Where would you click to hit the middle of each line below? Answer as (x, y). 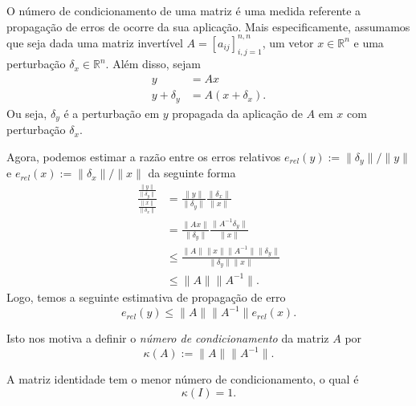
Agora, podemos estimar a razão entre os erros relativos (144, 156)
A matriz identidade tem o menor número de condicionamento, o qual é (183, 379)
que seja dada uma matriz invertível (95, 42)
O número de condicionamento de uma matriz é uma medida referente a (184, 10)
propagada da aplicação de (237, 113)
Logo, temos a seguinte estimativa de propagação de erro (146, 296)
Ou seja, (27, 113)
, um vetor (288, 42)
